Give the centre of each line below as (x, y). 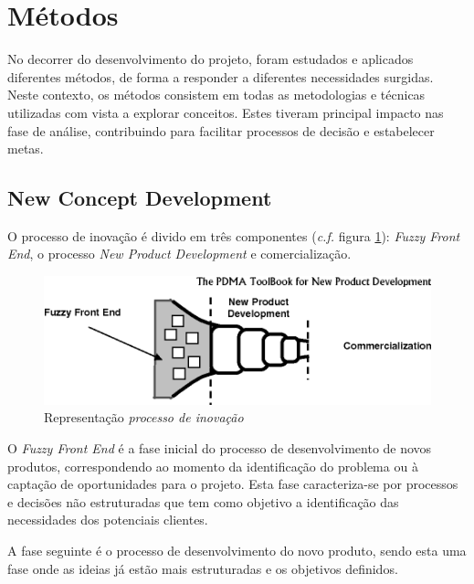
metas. (26, 149)
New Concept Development (140, 198)
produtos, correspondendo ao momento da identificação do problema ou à (213, 466)
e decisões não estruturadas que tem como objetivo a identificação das (203, 501)
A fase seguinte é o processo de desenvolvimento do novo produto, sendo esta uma (237, 550)
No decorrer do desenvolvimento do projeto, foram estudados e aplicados (211, 59)
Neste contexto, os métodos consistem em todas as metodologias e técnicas (216, 95)
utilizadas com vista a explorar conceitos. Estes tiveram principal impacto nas (226, 112)
